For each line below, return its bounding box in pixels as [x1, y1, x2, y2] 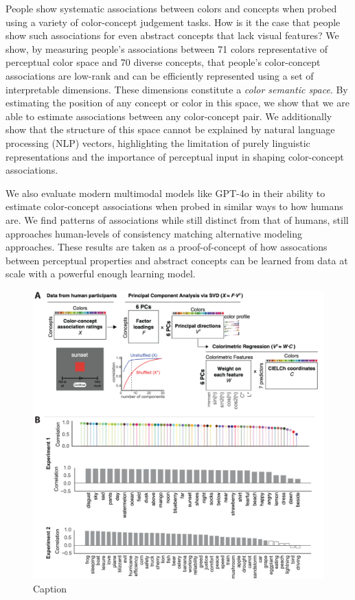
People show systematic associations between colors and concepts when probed [5, 1, 337, 15]
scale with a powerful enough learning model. [5, 266, 196, 281]
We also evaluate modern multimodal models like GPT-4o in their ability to [5, 185, 325, 200]
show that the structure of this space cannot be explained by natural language [5, 122, 335, 137]
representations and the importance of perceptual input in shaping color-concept [5, 149, 344, 163]
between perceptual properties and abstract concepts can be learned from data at [5, 253, 348, 267]
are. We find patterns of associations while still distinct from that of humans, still [5, 212, 349, 227]
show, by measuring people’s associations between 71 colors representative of [5, 41, 328, 56]
